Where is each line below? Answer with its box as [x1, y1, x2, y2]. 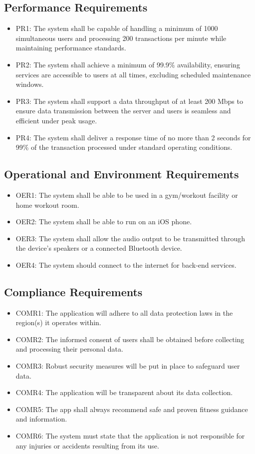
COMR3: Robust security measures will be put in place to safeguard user [15, 361, 240, 371]
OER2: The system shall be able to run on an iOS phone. [15, 216, 192, 227]
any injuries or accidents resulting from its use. [15, 440, 159, 451]
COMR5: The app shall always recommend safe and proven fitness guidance [15, 404, 248, 414]
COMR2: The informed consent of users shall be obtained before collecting [15, 334, 245, 344]
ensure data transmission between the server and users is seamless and [15, 105, 231, 116]
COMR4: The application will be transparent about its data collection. [15, 387, 233, 398]
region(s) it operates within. [15, 317, 101, 328]
